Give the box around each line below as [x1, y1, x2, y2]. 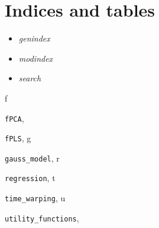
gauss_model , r [5, 151, 60, 164]
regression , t [5, 172, 56, 184]
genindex [18, 32, 50, 45]
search [18, 72, 41, 84]
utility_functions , [5, 211, 79, 224]
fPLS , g [5, 132, 31, 144]
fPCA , [5, 112, 24, 124]
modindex [18, 52, 53, 64]
